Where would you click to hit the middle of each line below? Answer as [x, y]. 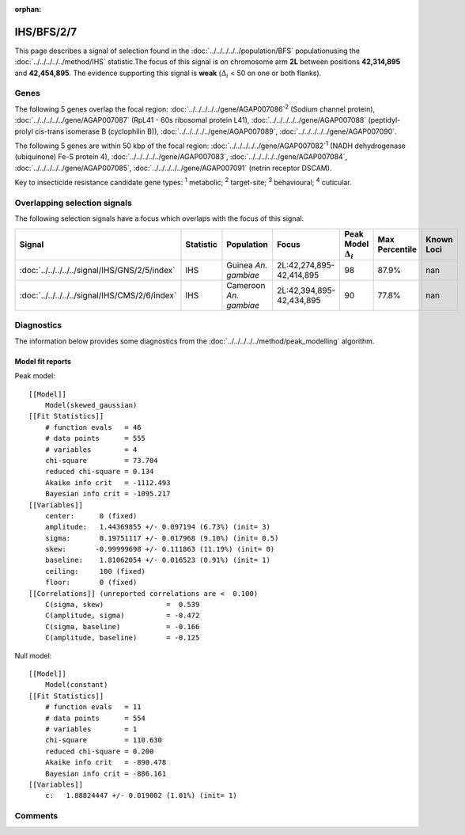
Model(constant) [76, 685]
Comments [36, 816]
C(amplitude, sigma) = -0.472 [122, 616]
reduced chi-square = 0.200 [99, 751]
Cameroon [246, 286]
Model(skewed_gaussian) [91, 405]
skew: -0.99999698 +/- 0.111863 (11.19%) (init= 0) [160, 549]
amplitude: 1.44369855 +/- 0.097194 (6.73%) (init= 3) [157, 527]
